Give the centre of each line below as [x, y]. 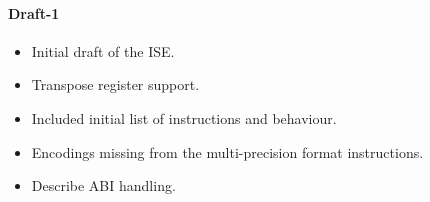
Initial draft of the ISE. [103, 50]
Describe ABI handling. [103, 185]
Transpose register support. [115, 84]
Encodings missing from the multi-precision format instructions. [227, 151]
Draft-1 [34, 12]
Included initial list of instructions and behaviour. [184, 117]
